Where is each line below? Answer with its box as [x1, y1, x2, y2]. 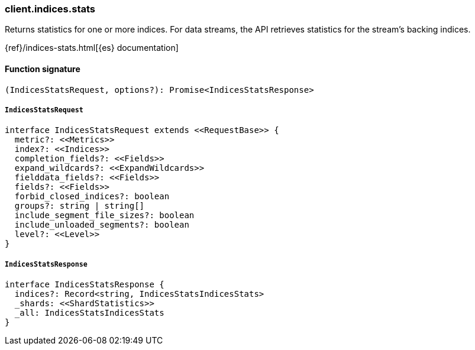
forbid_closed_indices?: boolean [14, 192, 170, 202]
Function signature [5, 63, 80, 74]
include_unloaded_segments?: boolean [14, 220, 189, 230]
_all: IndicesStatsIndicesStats [14, 308, 164, 318]
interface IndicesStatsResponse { [5, 280, 164, 290]
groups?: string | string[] [14, 201, 145, 211]
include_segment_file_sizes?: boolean [14, 210, 195, 221]
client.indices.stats [5, 3, 96, 15]
